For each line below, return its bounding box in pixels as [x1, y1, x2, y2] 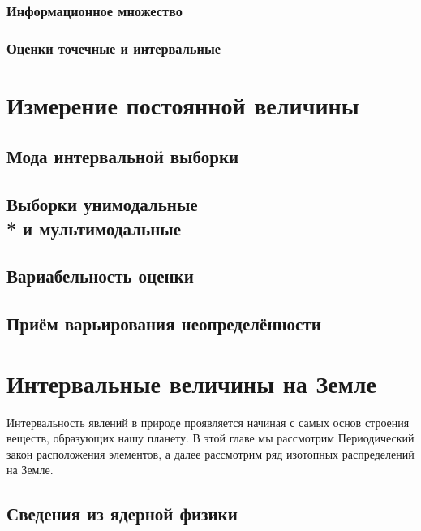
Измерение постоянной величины [6, 88, 359, 121]
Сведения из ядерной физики [6, 501, 238, 526]
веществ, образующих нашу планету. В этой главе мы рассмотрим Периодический [6, 430, 415, 447]
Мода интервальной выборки [6, 144, 239, 169]
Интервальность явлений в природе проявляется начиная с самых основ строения [6, 413, 410, 430]
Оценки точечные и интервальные [6, 37, 221, 58]
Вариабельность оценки [6, 263, 194, 288]
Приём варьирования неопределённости [6, 311, 321, 336]
